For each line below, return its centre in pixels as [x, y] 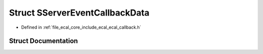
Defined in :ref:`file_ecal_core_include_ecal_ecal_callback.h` [81, 27]
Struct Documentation [43, 41]
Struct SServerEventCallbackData [79, 13]
